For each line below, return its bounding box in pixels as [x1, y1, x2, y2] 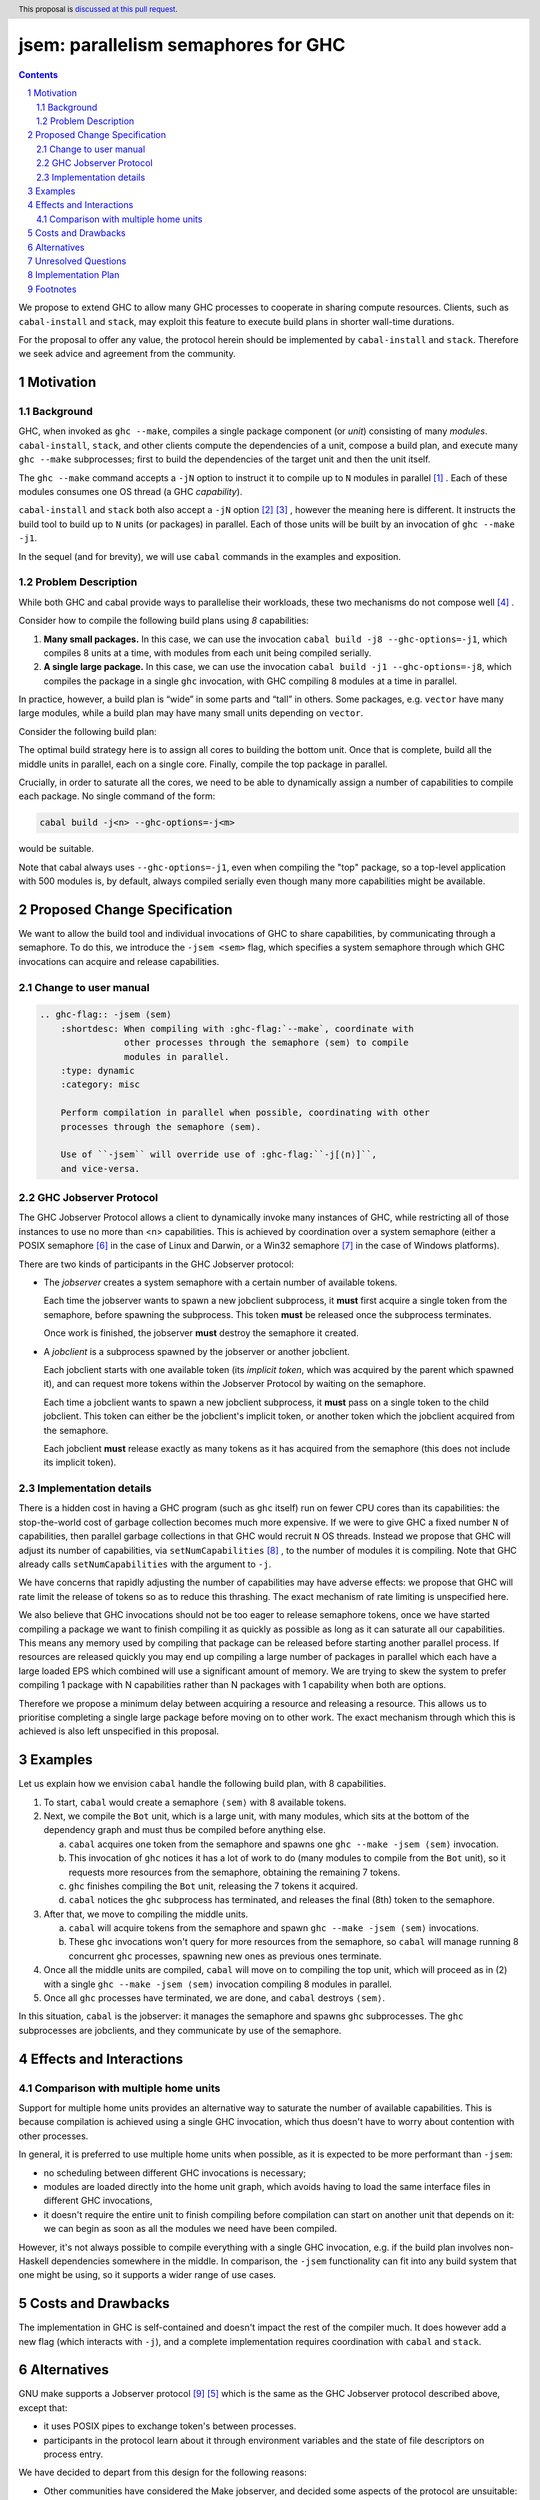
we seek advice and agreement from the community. [18, 348, 236, 360]
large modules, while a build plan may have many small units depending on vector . [18, 707, 364, 719]
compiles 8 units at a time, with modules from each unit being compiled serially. [43, 646, 372, 659]
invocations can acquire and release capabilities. [18, 955, 220, 967]
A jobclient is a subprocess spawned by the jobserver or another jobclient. [43, 1345, 350, 1357]
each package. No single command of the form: [18, 790, 216, 802]
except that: [18, 2401, 68, 2414]
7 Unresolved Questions [27, 255, 127, 267]
